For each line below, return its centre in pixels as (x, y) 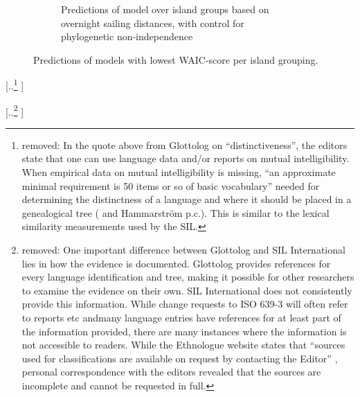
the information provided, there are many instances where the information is (184, 331)
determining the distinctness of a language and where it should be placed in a (187, 199)
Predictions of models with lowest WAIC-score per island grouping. (176, 59)
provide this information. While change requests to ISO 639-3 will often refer (185, 304)
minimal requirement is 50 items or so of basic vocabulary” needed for (171, 185)
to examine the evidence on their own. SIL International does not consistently (187, 290)
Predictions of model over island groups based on (165, 9)
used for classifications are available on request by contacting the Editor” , (180, 358)
